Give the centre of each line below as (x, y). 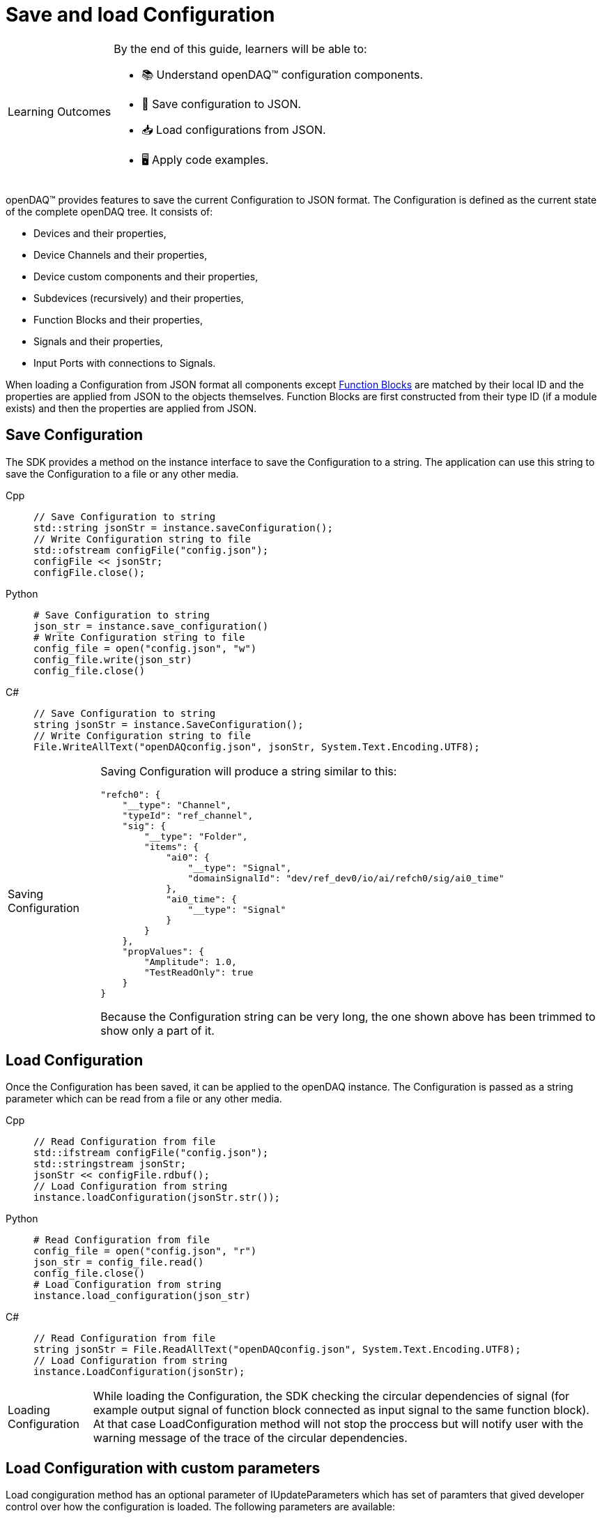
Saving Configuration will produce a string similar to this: (249, 771)
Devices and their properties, (100, 233)
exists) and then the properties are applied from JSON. (131, 408)
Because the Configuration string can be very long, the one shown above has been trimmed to (348, 1016)
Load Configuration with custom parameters (163, 1468)
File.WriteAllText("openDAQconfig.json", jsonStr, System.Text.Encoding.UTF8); (257, 746)
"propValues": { (163, 951)
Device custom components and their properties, (146, 276)
